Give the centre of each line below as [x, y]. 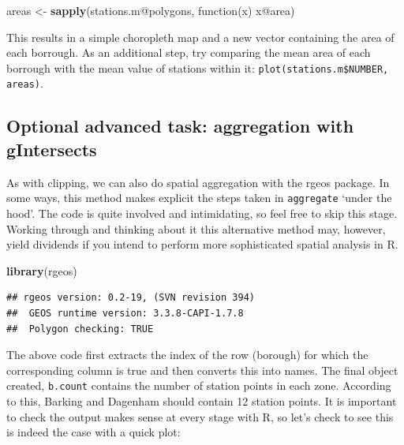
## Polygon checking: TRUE [80, 329]
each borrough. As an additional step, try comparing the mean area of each [189, 52]
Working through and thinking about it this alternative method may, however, [196, 228]
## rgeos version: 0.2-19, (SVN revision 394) [131, 298]
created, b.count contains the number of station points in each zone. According [199, 385]
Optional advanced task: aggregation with [180, 126]
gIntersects [52, 149]
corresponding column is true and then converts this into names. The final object [202, 370]
